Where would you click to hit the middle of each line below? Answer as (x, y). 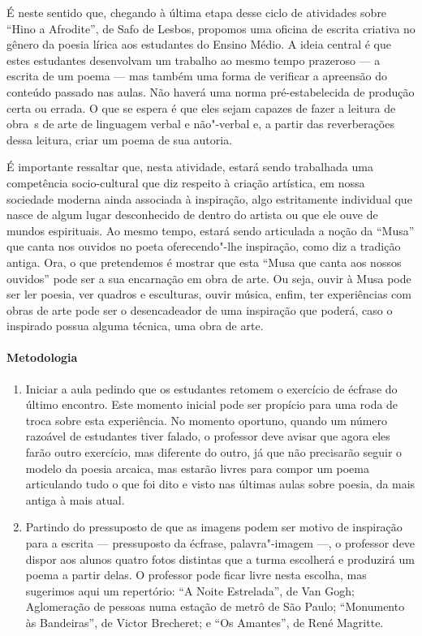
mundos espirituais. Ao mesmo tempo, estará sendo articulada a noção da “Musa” (211, 230)
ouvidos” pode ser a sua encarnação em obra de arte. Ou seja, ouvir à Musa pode (209, 278)
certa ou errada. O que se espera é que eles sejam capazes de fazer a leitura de (201, 107)
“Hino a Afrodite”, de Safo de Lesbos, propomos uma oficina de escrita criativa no (211, 28)
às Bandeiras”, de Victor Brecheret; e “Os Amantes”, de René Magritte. (205, 622)
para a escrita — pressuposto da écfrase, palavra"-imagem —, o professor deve (220, 543)
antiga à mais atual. (75, 499)
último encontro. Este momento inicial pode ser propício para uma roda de (212, 404)
